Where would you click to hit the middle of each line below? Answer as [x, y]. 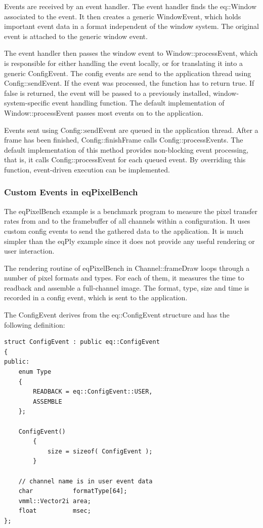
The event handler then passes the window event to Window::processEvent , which [131, 53]
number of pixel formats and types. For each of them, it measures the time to [124, 278]
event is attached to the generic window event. [76, 36]
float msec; [55, 511]
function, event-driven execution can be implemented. [87, 169]
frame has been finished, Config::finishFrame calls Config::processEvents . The [124, 140]
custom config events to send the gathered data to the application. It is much [124, 231]
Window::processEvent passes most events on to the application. [104, 112]
